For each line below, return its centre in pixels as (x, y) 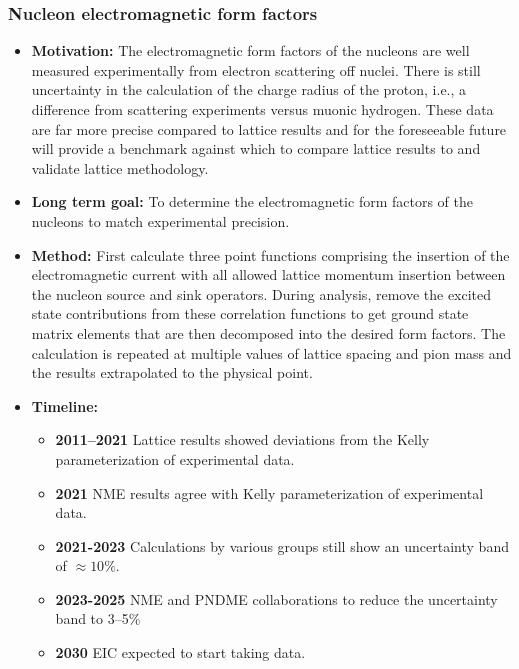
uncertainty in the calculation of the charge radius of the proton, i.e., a (249, 89)
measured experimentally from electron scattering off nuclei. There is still (256, 69)
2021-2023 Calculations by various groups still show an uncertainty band (282, 545)
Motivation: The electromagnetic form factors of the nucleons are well (250, 50)
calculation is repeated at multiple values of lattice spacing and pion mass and (271, 352)
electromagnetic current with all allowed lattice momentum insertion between (268, 274)
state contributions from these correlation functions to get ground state (250, 313)
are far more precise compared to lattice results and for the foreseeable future (269, 128)
